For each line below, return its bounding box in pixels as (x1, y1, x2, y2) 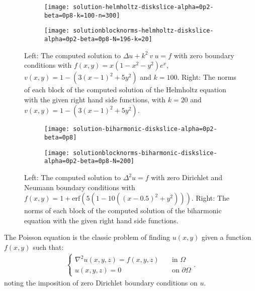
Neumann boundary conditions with (24, 182, 135, 192)
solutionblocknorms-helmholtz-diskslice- (73, 27, 214, 35)
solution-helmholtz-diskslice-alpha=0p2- (73, 4, 214, 11)
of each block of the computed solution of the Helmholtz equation (24, 84, 226, 95)
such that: (33, 242, 64, 252)
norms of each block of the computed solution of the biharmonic (24, 205, 222, 216)
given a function (201, 232, 251, 242)
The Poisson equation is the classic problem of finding (4, 232, 171, 242)
